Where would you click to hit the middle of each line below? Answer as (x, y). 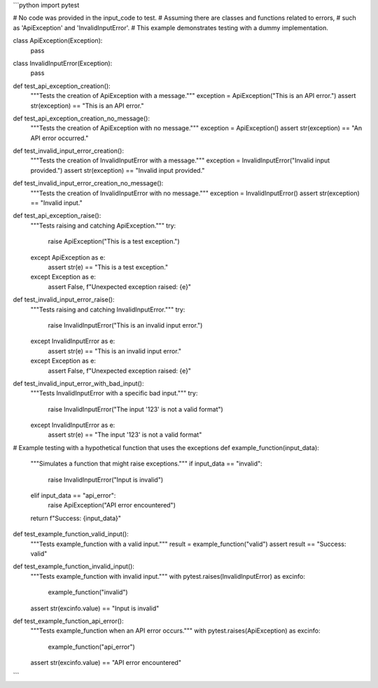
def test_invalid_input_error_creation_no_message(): (88, 183)
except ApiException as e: (68, 257)
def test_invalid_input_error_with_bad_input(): (78, 383)
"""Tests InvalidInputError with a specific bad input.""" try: (114, 393)
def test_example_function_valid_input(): (71, 534)
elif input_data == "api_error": (73, 496)
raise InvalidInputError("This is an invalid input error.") (125, 325)
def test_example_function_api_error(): (68, 621)
